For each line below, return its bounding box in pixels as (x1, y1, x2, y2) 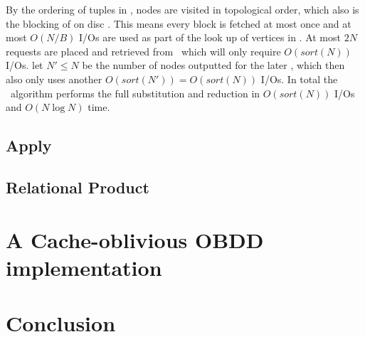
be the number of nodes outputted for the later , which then (82, 58, 345, 73)
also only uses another (6, 71, 102, 86)
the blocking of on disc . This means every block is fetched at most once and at (6, 16, 351, 31)
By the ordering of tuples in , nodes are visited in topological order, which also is (6, 2, 359, 16)
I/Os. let (6, 58, 43, 73)
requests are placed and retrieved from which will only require (6, 43, 281, 58)
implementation (6, 252, 162, 282)
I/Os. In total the (260, 71, 338, 86)
